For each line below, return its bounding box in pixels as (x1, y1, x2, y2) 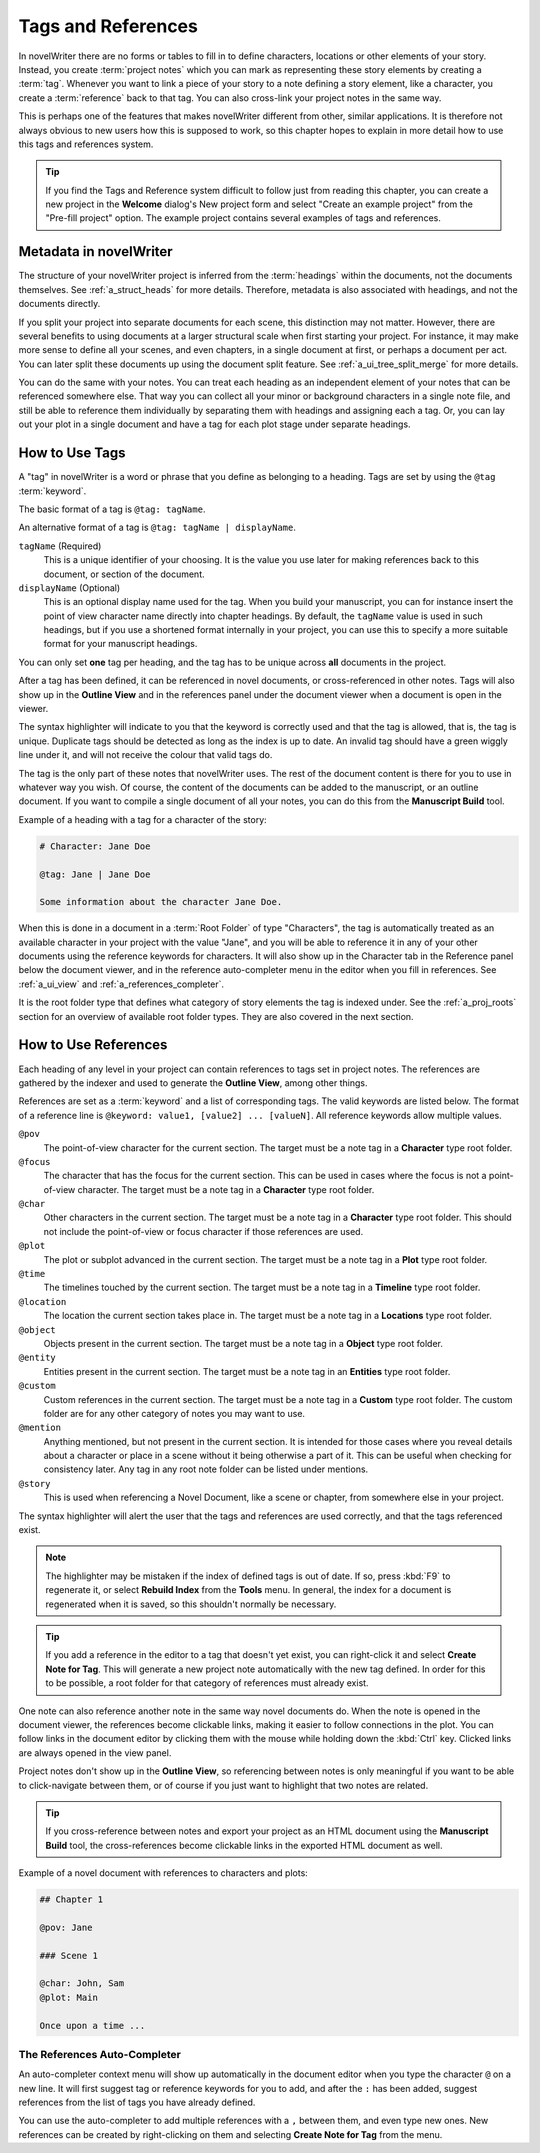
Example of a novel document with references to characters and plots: (18, 1867, 309, 1879)
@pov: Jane (39, 1921, 93, 1933)
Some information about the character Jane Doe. (39, 896, 283, 908)
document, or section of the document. (43, 568, 205, 580)
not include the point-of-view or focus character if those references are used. (43, 1225, 364, 1237)
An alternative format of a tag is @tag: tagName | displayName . (18, 521, 297, 534)
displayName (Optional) (18, 581, 121, 594)
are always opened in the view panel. (18, 1746, 172, 1759)
